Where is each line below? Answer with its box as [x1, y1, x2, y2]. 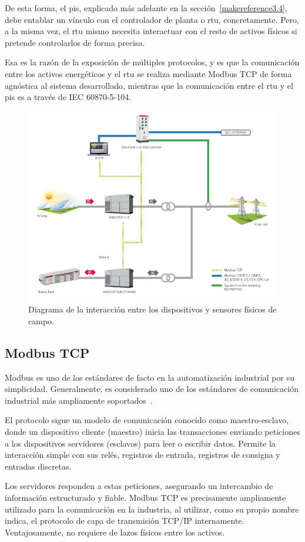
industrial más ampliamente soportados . [5, 394, 153, 406]
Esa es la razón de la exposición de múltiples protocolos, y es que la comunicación [5, 56, 300, 68]
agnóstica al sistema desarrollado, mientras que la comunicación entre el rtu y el [5, 79, 293, 91]
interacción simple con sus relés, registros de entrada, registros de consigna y [5, 448, 280, 461]
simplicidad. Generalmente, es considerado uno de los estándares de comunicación [5, 383, 299, 395]
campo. [28, 314, 54, 327]
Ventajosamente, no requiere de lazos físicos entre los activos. [5, 526, 225, 538]
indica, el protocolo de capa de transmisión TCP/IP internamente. [5, 514, 244, 527]
